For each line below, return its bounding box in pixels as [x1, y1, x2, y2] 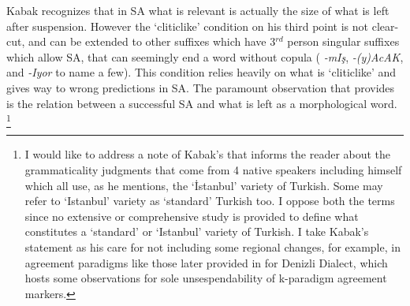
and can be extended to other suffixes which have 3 [28, 33, 276, 50]
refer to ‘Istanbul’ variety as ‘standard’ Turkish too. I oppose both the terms [24, 192, 395, 209]
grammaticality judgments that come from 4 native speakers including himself [24, 162, 402, 178]
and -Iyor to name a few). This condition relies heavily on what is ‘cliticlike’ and [6, 64, 397, 80]
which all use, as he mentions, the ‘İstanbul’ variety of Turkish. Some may [24, 177, 383, 193]
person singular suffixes [287, 33, 400, 50]
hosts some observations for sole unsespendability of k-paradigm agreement [24, 270, 387, 286]
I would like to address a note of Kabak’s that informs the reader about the [24, 146, 391, 162]
